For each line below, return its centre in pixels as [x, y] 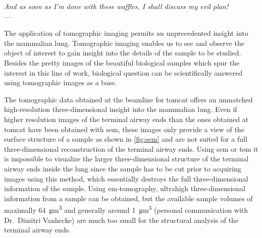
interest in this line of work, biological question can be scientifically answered [123, 72]
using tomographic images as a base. [60, 82]
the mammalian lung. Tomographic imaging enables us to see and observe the [124, 43]
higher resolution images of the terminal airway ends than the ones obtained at [126, 119]
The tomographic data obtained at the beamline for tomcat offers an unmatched [128, 99]
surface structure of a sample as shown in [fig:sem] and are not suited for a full [126, 139]
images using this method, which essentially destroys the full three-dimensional [126, 178]
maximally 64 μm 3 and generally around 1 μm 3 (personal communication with [126, 209]
